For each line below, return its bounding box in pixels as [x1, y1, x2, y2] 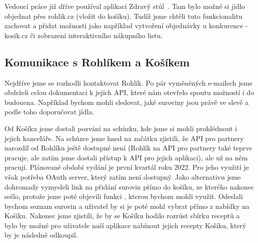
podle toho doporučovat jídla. [4, 106, 94, 117]
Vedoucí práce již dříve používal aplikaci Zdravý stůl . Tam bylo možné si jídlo [4, 1, 245, 11]
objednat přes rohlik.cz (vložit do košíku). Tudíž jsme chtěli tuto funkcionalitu [4, 10, 243, 21]
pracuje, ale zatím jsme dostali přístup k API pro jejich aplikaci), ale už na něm [4, 152, 248, 162]
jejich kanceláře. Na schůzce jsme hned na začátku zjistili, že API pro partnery [4, 133, 244, 143]
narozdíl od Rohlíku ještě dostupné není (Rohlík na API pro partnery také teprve [4, 143, 253, 153]
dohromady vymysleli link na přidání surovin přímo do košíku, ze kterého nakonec [4, 181, 254, 192]
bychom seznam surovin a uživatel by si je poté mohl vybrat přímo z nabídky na [4, 200, 250, 211]
